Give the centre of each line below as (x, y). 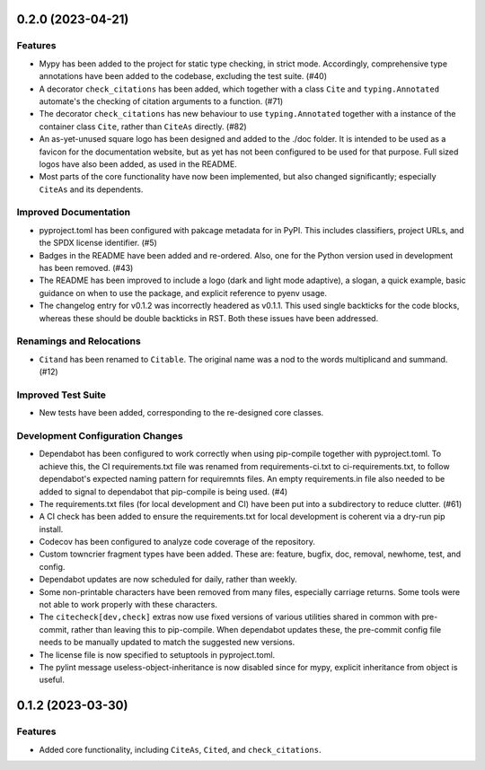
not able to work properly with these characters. (128, 605)
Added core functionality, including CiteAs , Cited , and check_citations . (181, 749)
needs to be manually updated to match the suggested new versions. (167, 643)
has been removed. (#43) (86, 267)
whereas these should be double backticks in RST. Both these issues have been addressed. (209, 318)
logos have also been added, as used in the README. (138, 164)
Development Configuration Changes (100, 435)
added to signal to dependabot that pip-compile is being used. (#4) (163, 491)
